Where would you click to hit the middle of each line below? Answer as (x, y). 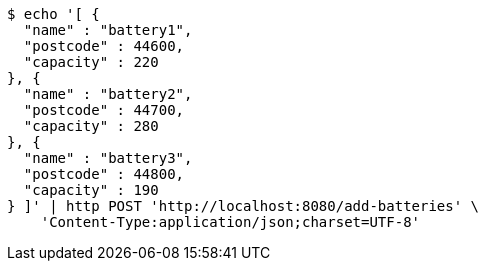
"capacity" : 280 (91, 126)
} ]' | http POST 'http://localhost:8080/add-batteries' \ (243, 206)
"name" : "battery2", (108, 94)
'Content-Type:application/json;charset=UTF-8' (230, 222)
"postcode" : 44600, (104, 46)
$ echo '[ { (53, 14)
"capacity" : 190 (91, 190)
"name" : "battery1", (108, 30)
